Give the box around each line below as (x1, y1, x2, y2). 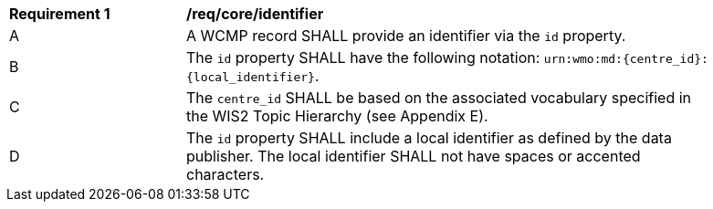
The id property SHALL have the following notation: (186, 48, 540, 67)
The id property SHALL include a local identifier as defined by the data (186, 129, 672, 147)
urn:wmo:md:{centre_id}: (543, 52, 708, 66)
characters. (186, 165, 265, 183)
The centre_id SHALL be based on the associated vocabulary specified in (186, 89, 692, 107)
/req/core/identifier (186, 5, 324, 23)
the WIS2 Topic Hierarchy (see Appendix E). (186, 107, 488, 125)
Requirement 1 (9, 5, 110, 23)
